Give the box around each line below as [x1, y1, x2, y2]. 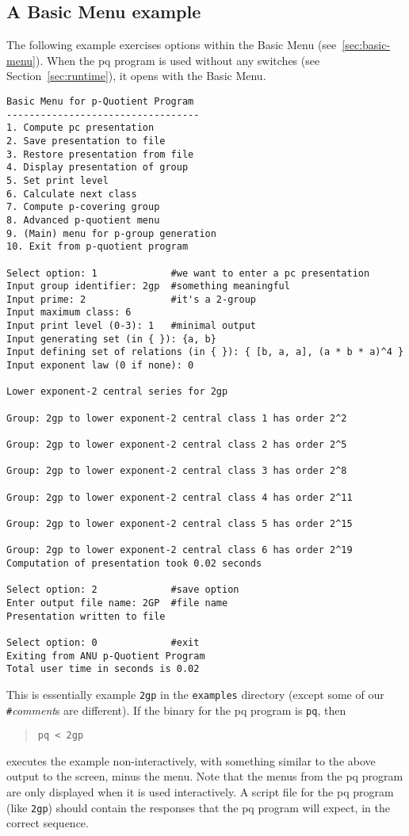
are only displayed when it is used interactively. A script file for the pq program [6, 784, 394, 800]
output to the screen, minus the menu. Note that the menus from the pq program [6, 768, 403, 784]
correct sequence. [6, 815, 89, 831]
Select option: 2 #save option [6, 584, 239, 596]
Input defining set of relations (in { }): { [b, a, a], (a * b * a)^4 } [6, 346, 404, 358]
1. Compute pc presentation [6, 122, 155, 134]
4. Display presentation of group [6, 162, 189, 174]
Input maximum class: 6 [6, 307, 132, 319]
